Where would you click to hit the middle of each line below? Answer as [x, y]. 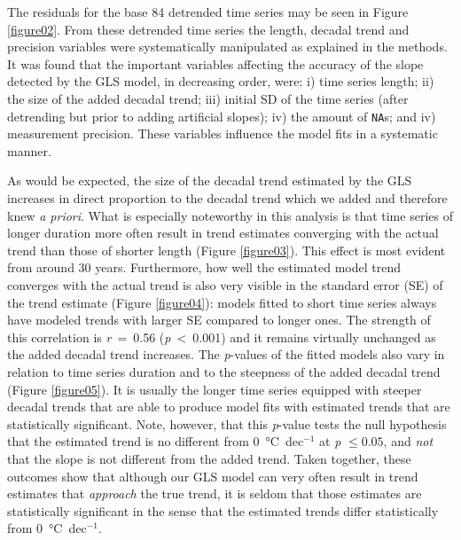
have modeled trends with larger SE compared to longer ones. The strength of [219, 320]
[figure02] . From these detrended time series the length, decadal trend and [208, 29]
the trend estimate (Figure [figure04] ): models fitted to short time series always [222, 302]
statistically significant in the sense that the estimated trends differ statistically [223, 510]
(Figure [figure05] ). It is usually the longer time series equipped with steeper [215, 389]
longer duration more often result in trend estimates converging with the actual [223, 233]
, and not [408, 441]
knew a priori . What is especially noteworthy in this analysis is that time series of [230, 215]
